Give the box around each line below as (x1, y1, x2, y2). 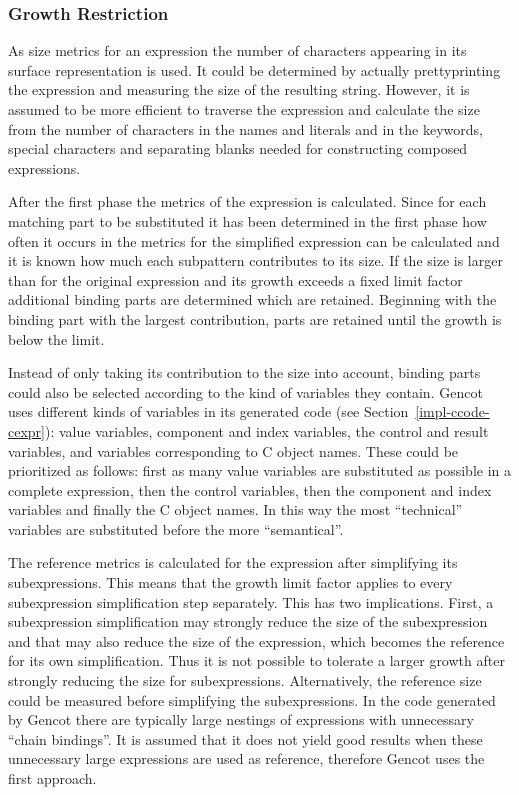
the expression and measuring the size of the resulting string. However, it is (8, 79, 470, 100)
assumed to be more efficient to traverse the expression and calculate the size (8, 99, 480, 119)
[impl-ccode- (415, 401, 490, 422)
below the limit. (8, 328, 105, 349)
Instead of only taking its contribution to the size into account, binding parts (8, 362, 481, 383)
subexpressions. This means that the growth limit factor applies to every (8, 572, 453, 593)
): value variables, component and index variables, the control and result (45, 420, 489, 441)
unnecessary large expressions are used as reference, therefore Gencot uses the (8, 748, 485, 769)
